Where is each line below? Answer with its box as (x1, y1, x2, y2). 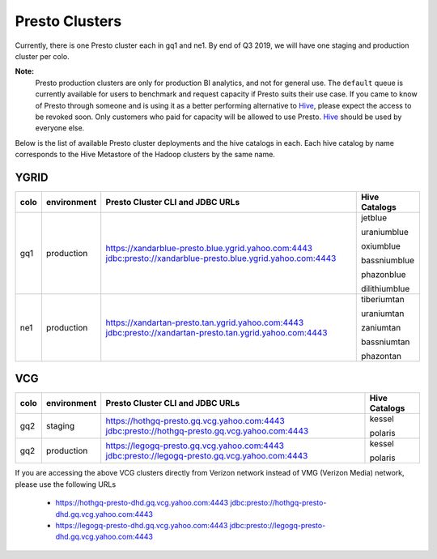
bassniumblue (360, 254, 414, 266)
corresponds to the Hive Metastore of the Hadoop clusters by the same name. (15, 150, 275, 160)
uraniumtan (360, 308, 405, 319)
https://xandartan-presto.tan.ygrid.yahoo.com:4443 (105, 317, 304, 328)
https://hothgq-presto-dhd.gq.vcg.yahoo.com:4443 (55, 498, 229, 508)
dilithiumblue (360, 283, 410, 294)
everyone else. (35, 123, 85, 133)
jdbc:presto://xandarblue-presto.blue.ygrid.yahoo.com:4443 (105, 252, 337, 263)
